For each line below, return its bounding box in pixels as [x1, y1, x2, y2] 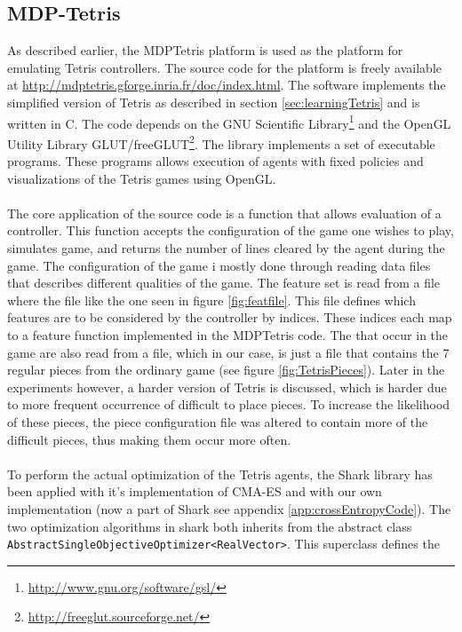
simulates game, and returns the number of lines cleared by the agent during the [7, 239, 445, 257]
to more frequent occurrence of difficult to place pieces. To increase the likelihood [7, 395, 450, 414]
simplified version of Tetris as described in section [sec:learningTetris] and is [7, 92, 420, 111]
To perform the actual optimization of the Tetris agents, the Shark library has [7, 464, 433, 483]
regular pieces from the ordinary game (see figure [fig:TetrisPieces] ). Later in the [7, 360, 445, 379]
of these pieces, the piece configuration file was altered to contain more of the [7, 412, 428, 431]
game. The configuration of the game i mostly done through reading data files [7, 256, 431, 274]
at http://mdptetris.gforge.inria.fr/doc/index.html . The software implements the [7, 75, 446, 94]
